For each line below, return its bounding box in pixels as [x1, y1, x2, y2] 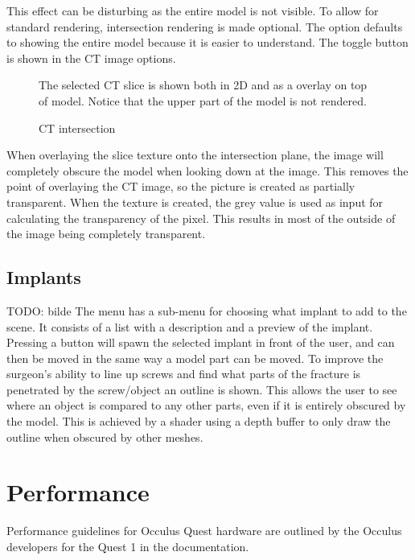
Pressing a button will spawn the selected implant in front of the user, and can [6, 334, 395, 351]
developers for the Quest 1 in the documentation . [6, 537, 249, 554]
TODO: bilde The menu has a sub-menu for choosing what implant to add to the [6, 302, 407, 319]
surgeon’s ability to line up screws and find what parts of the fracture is [6, 365, 361, 382]
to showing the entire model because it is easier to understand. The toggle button [6, 34, 409, 51]
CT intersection [39, 119, 116, 136]
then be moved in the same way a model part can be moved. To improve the [6, 349, 384, 366]
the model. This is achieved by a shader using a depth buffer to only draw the [6, 413, 391, 430]
